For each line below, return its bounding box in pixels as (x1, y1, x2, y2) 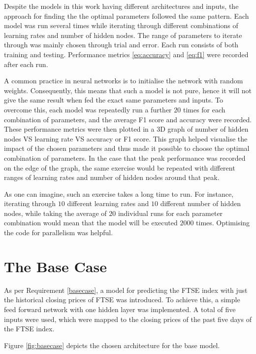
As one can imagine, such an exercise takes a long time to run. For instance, (4, 188, 234, 199)
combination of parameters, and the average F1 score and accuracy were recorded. (4, 114, 252, 124)
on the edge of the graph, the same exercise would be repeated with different (4, 162, 235, 173)
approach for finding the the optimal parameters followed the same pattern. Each (4, 10, 249, 21)
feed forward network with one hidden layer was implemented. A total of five (4, 304, 236, 314)
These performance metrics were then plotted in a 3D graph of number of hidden (4, 124, 249, 134)
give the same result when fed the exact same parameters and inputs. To (4, 95, 223, 105)
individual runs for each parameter (118, 208, 223, 218)
